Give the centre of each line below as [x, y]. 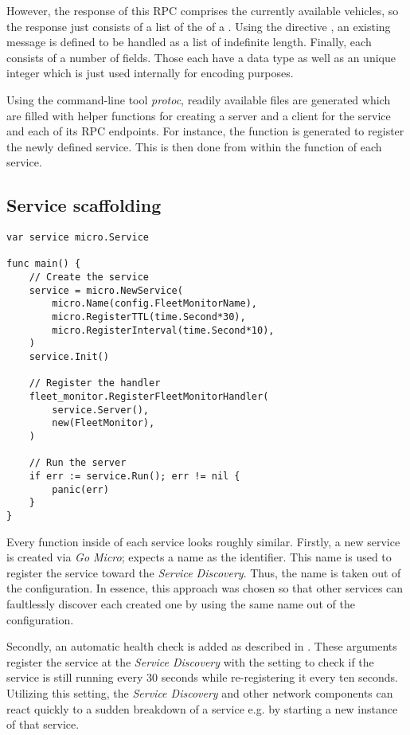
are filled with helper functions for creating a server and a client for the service [199, 115]
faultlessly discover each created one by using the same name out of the [181, 603]
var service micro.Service [78, 238]
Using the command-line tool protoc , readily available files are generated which [199, 99]
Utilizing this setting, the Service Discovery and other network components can [200, 692]
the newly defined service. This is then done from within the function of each [194, 146]
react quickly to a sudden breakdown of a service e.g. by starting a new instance [202, 708]
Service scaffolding [84, 205]
